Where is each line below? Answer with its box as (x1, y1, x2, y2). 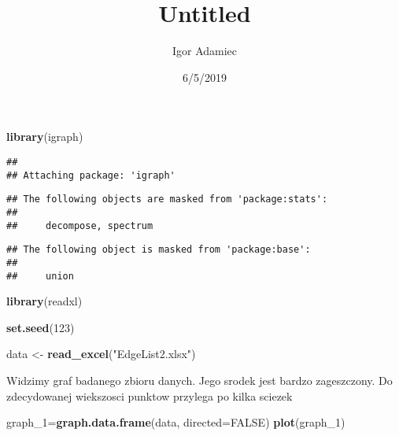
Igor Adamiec (172, 42, 238, 59)
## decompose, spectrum (6, 220, 153, 231)
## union (6, 270, 74, 282)
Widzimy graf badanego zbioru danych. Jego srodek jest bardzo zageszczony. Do (6, 371, 393, 388)
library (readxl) (6, 293, 83, 309)
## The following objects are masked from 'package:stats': (6, 194, 328, 205)
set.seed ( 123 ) (6, 319, 75, 335)
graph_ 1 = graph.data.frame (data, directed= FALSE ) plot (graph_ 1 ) (6, 414, 345, 430)
